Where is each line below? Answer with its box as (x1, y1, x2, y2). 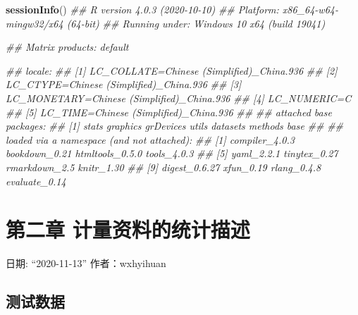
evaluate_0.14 (6, 173, 66, 188)
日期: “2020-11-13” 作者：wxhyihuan (6, 256, 166, 271)
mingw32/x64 (6, 16, 63, 30)
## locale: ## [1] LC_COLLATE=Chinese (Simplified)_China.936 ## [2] (6, 63, 338, 78)
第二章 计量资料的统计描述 (6, 215, 250, 244)
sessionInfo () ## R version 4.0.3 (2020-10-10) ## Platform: (6, 2, 279, 16)
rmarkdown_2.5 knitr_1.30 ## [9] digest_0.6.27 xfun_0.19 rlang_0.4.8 (6, 159, 321, 174)
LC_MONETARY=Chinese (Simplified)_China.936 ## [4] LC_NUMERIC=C (6, 90, 352, 105)
